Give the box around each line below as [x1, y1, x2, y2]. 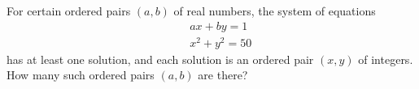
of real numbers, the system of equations [173, 2, 376, 19]
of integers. [358, 50, 413, 67]
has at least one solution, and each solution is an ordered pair [7, 50, 314, 67]
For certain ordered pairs [7, 2, 131, 19]
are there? [198, 66, 248, 83]
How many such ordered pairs [7, 66, 155, 83]
